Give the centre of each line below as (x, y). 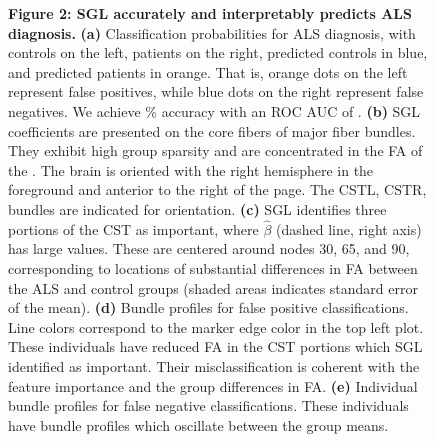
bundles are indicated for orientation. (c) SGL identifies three (197, 208)
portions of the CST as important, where (133, 228)
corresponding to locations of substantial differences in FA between (213, 267)
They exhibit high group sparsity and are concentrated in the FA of (215, 150)
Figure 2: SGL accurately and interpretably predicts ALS (210, 13)
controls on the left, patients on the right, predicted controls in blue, (218, 52)
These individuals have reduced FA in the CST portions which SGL (215, 346)
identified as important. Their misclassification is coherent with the (214, 365)
